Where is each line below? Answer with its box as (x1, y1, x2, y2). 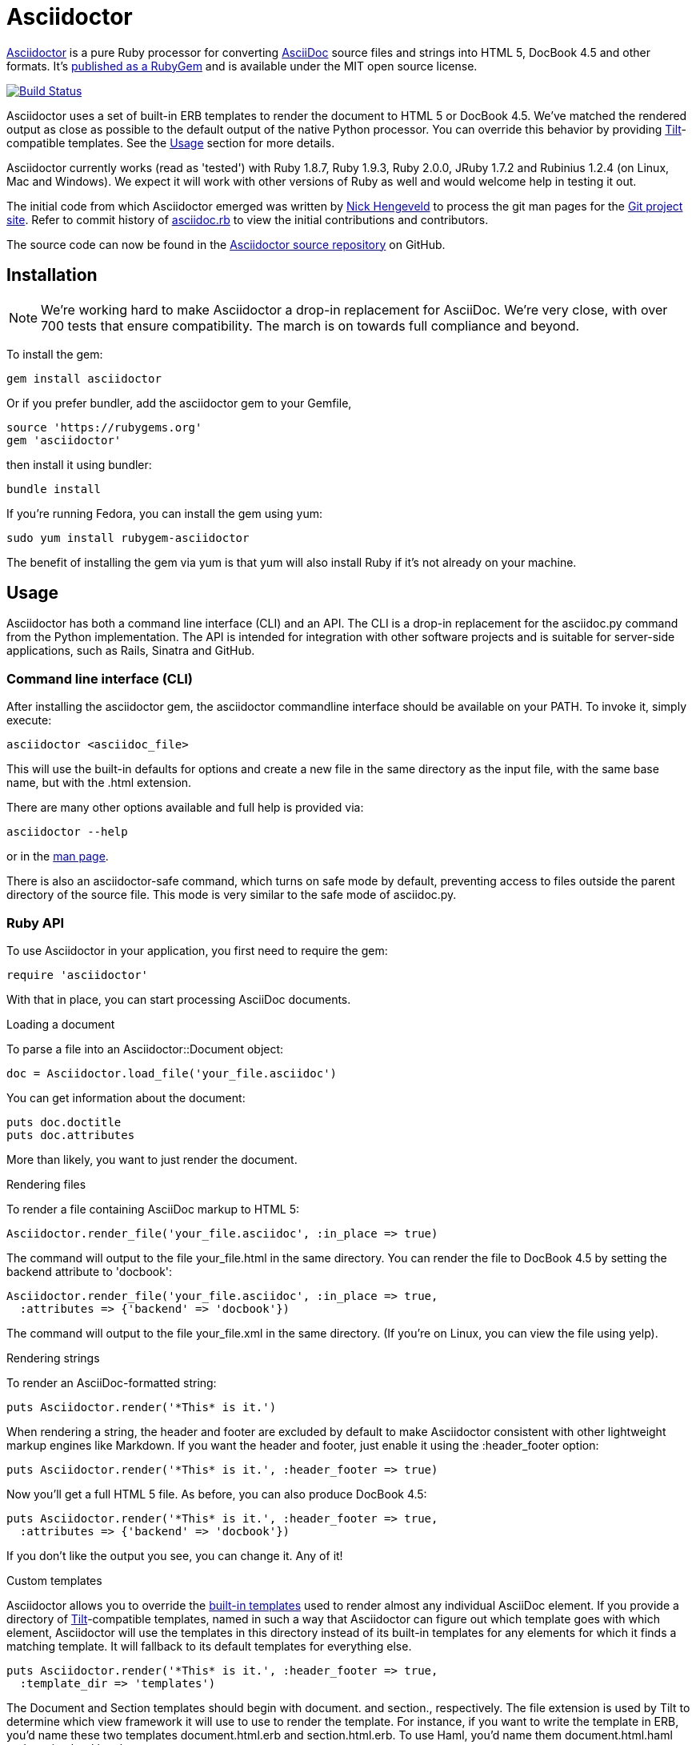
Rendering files (6, 1177, 86, 1191)
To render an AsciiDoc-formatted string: (6, 1375, 217, 1390)
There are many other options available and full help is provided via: (6, 800, 364, 815)
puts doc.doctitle (6, 1115, 122, 1129)
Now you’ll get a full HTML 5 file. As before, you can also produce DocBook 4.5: (6, 1486, 427, 1501)
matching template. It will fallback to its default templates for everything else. (6, 1639, 412, 1653)
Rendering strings (6, 1350, 100, 1365)
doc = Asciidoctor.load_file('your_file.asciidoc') (6, 1066, 338, 1080)
